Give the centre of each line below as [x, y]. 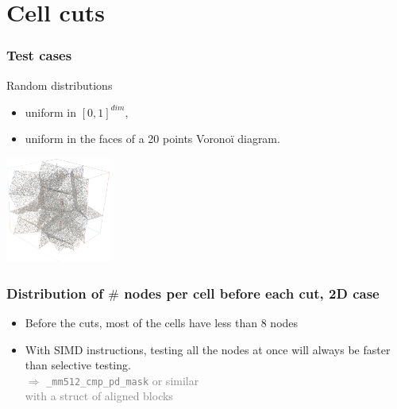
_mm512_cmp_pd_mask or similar [123, 380]
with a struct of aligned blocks [99, 396]
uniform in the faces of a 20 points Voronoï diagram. [152, 139]
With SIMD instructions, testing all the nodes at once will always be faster [208, 349]
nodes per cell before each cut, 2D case [252, 293]
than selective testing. [78, 365]
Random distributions [60, 85]
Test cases [39, 55]
